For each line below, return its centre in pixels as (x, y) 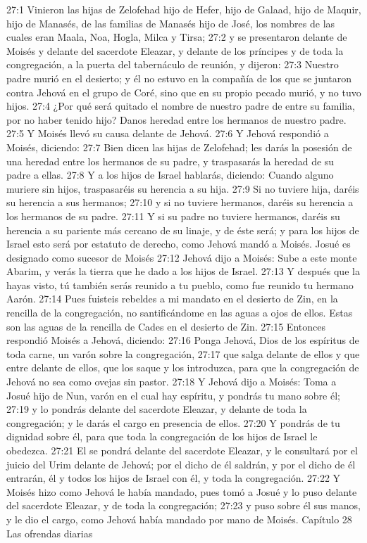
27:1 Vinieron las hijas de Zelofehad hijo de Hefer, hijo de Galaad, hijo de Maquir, (184, 9)
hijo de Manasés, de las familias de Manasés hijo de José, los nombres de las (171, 23)
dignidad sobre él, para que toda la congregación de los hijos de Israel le (162, 436)
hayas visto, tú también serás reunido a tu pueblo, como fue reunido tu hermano (180, 285)
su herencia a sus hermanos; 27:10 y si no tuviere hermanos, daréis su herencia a (180, 202)
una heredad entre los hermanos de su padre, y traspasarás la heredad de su (170, 161)
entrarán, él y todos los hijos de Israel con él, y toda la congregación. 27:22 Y (174, 478)
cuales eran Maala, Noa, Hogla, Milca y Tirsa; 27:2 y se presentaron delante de (177, 37)
